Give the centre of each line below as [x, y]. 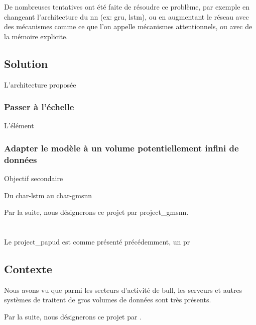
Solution [26, 63]
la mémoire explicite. [36, 36]
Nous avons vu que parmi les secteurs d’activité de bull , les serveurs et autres [123, 290]
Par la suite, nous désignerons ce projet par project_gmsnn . [96, 212]
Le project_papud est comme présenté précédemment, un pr [97, 242]
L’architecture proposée [40, 84]
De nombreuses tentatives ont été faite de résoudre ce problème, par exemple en [127, 7]
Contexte [28, 269]
